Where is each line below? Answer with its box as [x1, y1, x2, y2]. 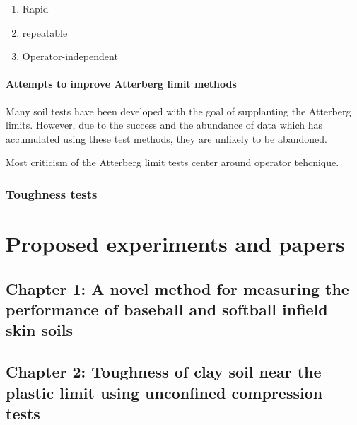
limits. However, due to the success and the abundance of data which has [6, 117, 322, 132]
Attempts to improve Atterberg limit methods [6, 76, 237, 91]
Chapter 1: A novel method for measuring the [6, 277, 349, 299]
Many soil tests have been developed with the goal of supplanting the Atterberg [6, 103, 351, 118]
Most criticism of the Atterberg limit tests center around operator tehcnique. [6, 155, 339, 170]
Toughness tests [6, 185, 98, 202]
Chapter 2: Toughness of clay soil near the [6, 361, 322, 383]
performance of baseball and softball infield [6, 298, 328, 320]
